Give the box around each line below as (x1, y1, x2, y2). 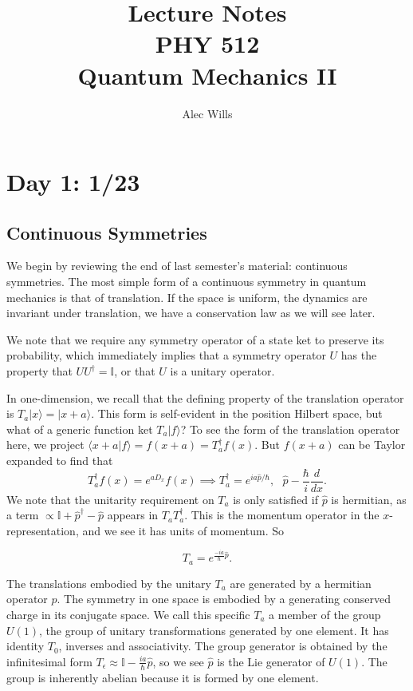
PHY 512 (155, 27, 260, 60)
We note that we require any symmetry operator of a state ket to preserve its (6, 331, 384, 347)
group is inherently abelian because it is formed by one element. (6, 669, 319, 685)
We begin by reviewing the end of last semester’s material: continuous (6, 257, 348, 274)
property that (6, 363, 73, 379)
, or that (114, 363, 155, 379)
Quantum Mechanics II (77, 58, 337, 91)
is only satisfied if (233, 490, 318, 507)
